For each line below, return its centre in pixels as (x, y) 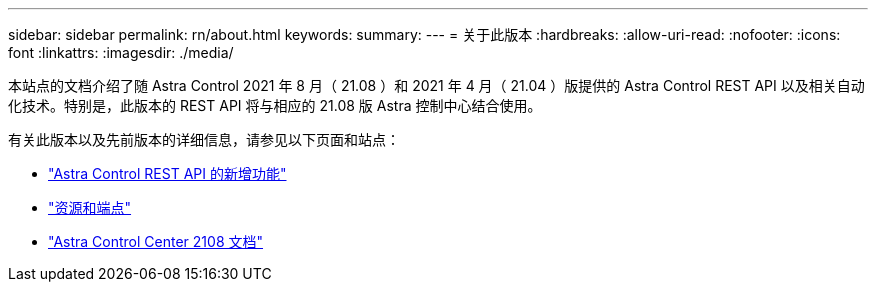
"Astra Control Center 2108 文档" (156, 241)
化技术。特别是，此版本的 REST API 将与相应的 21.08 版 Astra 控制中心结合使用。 (275, 105)
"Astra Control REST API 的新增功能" (167, 173)
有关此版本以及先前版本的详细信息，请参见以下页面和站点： (204, 139)
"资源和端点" (90, 207)
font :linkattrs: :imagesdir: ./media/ (121, 52)
